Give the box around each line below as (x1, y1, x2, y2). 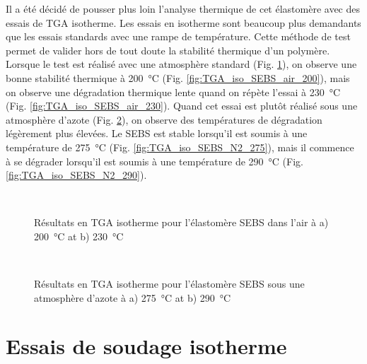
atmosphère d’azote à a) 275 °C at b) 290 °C (34, 290, 231, 305)
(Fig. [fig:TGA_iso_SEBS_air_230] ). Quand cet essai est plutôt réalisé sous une (6, 98, 358, 113)
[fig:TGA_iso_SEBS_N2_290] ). (6, 168, 147, 182)
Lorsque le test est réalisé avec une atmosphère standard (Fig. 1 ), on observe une (6, 57, 357, 71)
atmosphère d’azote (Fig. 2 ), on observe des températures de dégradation (6, 112, 322, 127)
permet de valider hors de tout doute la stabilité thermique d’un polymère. (6, 42, 330, 57)
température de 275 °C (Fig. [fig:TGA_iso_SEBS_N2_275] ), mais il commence (6, 139, 354, 154)
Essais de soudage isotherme (6, 331, 287, 360)
